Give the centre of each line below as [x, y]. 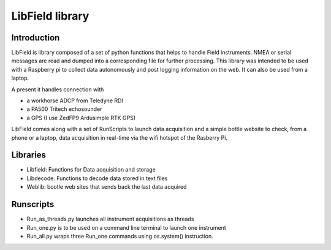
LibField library [50, 16]
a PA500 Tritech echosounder [64, 109]
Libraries [29, 155]
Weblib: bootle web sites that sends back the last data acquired [107, 187]
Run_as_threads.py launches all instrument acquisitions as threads [110, 219]
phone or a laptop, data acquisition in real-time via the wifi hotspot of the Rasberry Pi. [120, 137]
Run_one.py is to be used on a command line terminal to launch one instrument [126, 227]
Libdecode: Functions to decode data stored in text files [97, 178]
